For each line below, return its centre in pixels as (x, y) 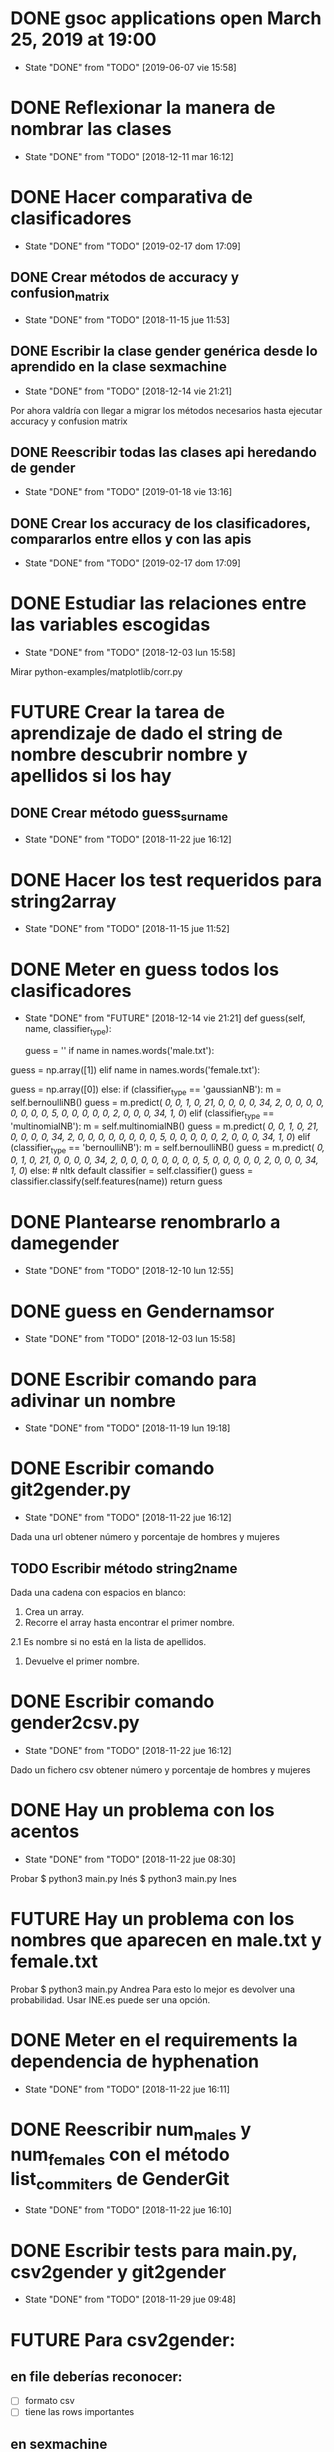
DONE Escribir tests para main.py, (154, 2250)
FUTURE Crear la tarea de (117, 712)
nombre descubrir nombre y (129, 754)
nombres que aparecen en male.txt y (166, 1940)
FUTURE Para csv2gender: (123, 2339)
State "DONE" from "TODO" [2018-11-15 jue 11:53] (127, 319)
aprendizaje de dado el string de (146, 733)
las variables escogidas (110, 624)
